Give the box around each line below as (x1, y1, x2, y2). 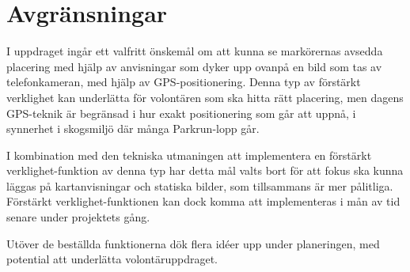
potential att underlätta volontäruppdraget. (6, 251, 218, 267)
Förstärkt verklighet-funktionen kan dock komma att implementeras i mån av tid (6, 193, 401, 210)
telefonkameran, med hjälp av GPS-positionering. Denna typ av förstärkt (6, 74, 361, 90)
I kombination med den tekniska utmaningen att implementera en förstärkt (6, 146, 372, 163)
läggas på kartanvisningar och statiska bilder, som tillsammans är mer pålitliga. (6, 177, 393, 194)
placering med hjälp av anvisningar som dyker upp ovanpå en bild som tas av (6, 58, 382, 74)
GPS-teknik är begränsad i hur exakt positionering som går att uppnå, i (6, 104, 356, 121)
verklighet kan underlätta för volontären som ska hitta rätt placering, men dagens (6, 89, 404, 105)
